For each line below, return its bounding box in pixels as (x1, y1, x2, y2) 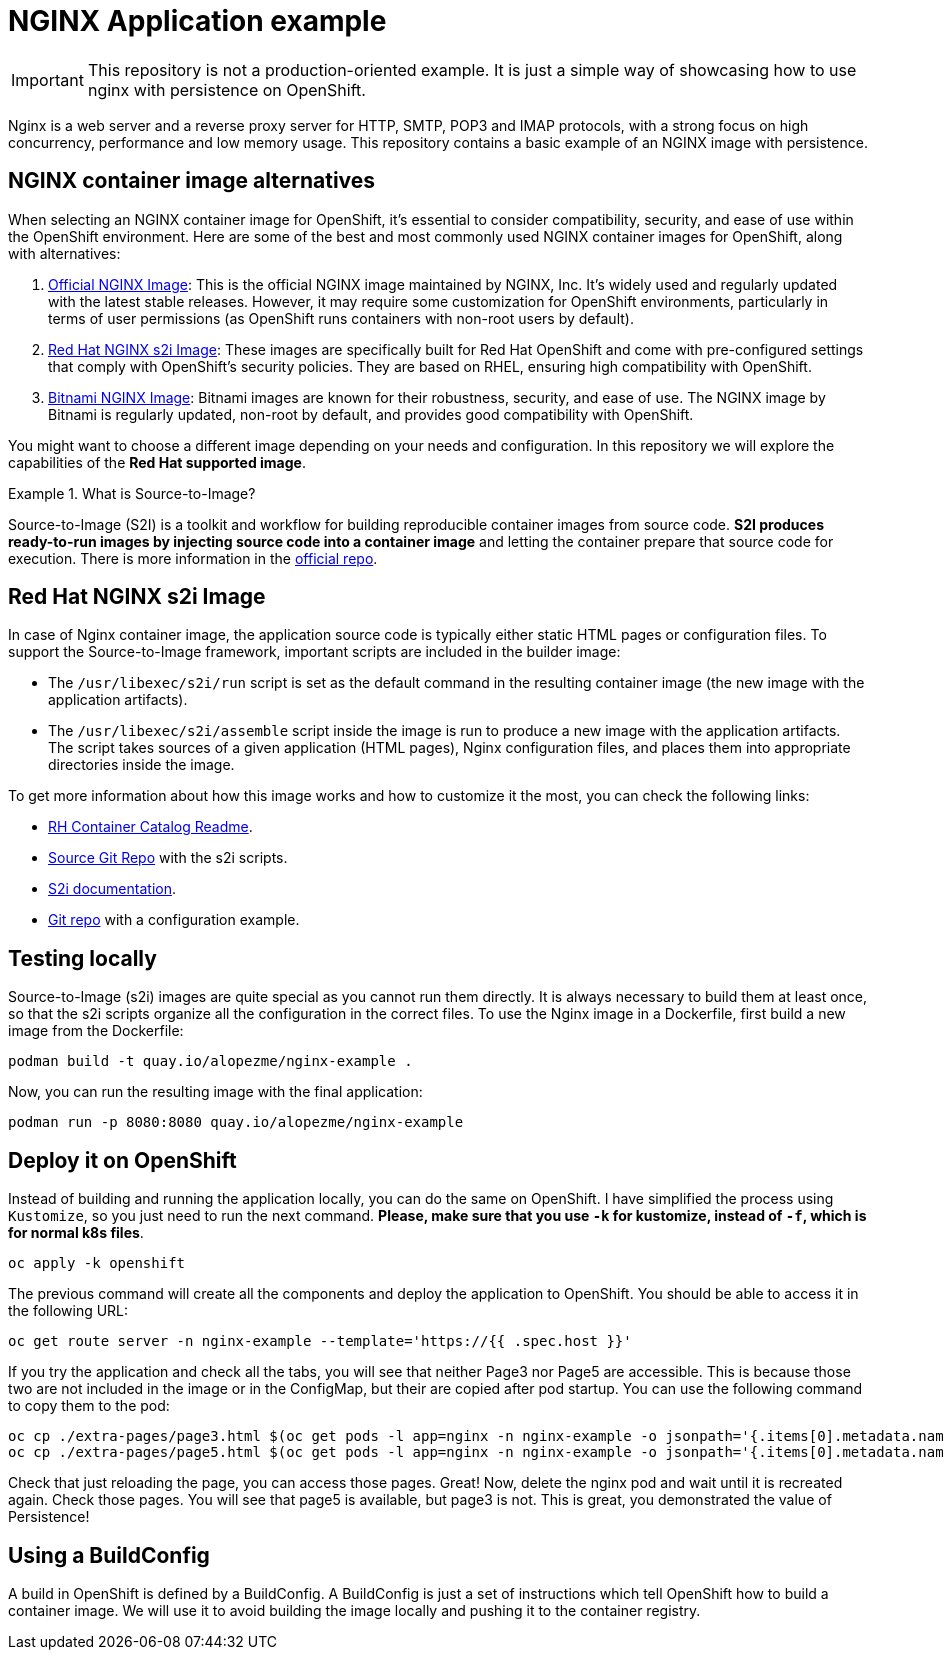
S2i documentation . (48, 880, 176, 898)
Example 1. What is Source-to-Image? (8, 484, 256, 502)
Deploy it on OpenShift (8, 1147, 237, 1173)
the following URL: (8, 1302, 129, 1320)
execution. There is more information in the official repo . (8, 549, 378, 567)
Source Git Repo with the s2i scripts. (48, 849, 288, 867)
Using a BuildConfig (8, 1542, 210, 1568)
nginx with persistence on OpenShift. (87, 79, 366, 100)
